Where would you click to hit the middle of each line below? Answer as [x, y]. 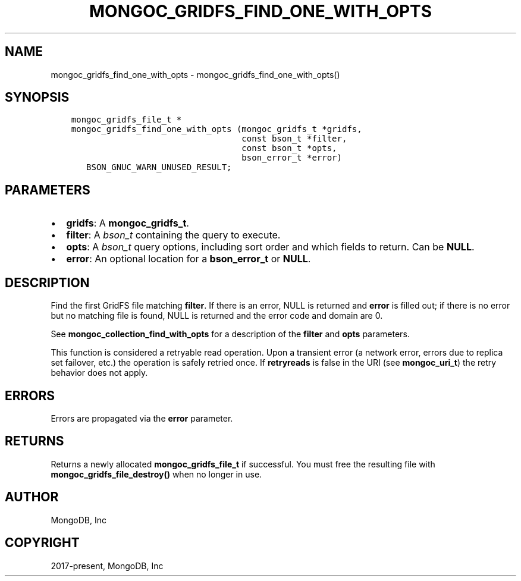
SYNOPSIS [37, 98]
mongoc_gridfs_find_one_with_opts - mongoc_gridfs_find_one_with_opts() [195, 74]
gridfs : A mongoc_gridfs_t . [128, 223]
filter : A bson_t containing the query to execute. [173, 235]
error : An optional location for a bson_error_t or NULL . [189, 259]
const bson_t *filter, [294, 139]
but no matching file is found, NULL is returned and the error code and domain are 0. [217, 316]
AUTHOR [32, 497]
